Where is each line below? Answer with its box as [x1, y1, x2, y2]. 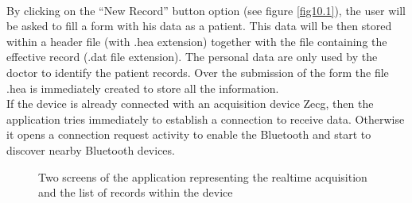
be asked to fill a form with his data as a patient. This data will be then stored [6, 17, 392, 34]
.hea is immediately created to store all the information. [6, 79, 279, 96]
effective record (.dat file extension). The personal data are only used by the [6, 48, 378, 65]
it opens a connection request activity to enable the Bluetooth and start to [6, 126, 371, 143]
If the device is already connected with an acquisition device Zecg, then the [6, 95, 374, 112]
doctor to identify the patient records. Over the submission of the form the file [6, 63, 389, 80]
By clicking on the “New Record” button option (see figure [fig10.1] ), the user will [6, 2, 406, 18]
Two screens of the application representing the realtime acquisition [38, 168, 367, 185]
